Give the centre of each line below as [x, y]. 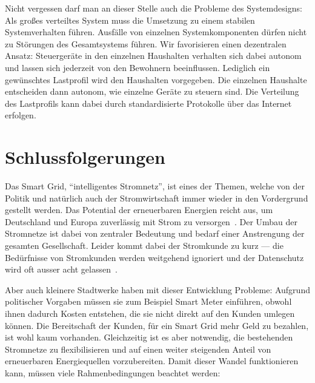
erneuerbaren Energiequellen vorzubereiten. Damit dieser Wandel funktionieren [152, 361]
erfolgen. [21, 115]
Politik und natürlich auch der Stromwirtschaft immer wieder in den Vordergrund [157, 198]
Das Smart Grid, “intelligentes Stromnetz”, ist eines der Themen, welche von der [155, 186]
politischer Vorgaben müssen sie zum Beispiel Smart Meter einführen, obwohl [148, 301]
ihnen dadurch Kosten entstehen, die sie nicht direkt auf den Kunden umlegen [150, 313]
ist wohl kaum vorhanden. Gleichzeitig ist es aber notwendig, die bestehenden [149, 337]
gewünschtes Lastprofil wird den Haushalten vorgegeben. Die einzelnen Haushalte [156, 79]
